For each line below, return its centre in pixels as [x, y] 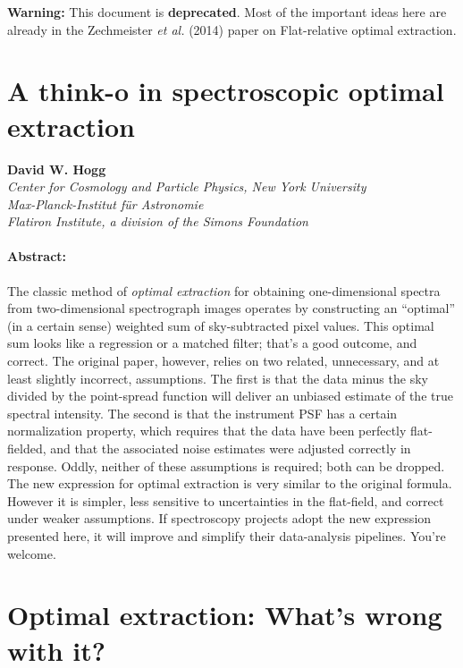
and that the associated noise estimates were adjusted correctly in [231, 448]
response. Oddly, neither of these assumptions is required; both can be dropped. [226, 465]
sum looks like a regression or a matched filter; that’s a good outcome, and [212, 343]
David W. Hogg [57, 169]
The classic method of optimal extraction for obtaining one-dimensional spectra [224, 290]
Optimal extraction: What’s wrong [225, 615]
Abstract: [37, 256]
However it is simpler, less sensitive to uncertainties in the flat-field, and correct [226, 500]
